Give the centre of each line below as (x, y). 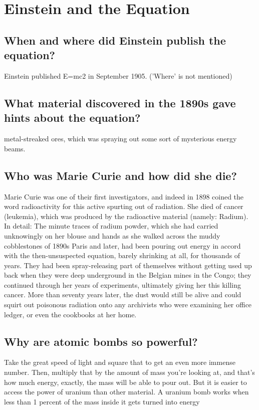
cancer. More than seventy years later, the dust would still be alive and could (123, 294)
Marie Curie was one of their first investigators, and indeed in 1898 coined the (124, 196)
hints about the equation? (72, 118)
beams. (15, 148)
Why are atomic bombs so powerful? (101, 341)
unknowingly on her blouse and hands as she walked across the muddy (112, 235)
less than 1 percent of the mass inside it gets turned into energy (102, 401)
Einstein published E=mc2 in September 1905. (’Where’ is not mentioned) (118, 75)
